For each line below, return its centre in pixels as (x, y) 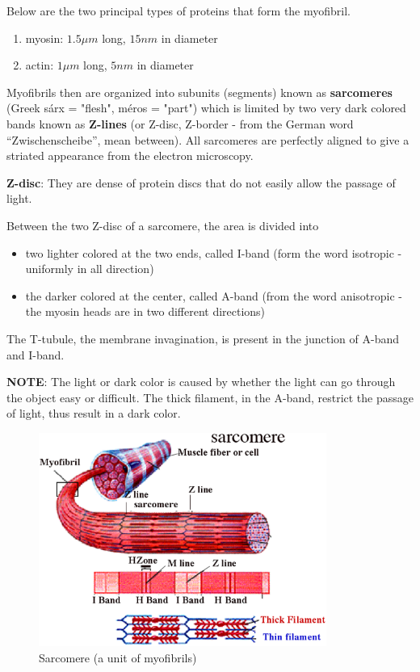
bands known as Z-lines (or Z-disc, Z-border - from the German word (180, 123)
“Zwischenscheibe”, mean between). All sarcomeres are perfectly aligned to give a (208, 139)
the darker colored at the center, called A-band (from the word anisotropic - (214, 295)
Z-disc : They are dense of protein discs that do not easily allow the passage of (201, 182)
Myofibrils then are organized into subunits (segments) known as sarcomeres (199, 92)
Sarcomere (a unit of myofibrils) (118, 658)
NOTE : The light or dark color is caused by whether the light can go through (201, 382)
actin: (40, 65)
